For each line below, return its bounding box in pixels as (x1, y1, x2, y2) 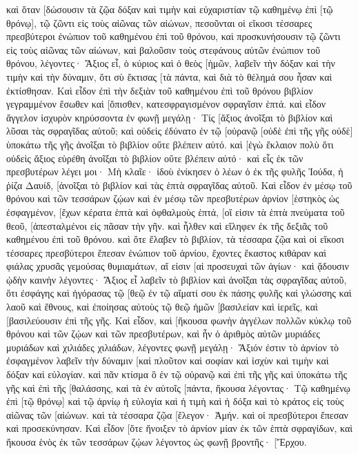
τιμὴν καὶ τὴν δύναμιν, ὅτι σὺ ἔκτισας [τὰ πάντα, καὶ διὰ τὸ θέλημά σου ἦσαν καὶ (6, 69, 332, 83)
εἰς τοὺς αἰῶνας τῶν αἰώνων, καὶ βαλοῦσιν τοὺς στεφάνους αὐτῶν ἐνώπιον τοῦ (6, 42, 321, 57)
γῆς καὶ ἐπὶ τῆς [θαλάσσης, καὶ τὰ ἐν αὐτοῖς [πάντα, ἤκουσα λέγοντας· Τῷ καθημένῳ (6, 380, 350, 395)
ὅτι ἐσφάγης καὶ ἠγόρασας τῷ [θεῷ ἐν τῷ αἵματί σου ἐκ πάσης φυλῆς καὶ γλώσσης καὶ (6, 286, 352, 300)
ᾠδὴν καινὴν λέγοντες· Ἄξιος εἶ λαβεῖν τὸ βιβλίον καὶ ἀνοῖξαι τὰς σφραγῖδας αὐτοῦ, (6, 272, 347, 286)
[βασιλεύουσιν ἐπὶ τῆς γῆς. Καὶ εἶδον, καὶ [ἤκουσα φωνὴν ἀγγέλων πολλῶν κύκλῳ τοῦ (6, 313, 352, 327)
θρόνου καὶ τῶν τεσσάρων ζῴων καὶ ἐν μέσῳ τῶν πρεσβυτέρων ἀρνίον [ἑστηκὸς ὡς (6, 191, 339, 206)
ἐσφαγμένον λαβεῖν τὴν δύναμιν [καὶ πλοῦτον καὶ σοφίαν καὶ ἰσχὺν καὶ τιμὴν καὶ (6, 353, 329, 368)
